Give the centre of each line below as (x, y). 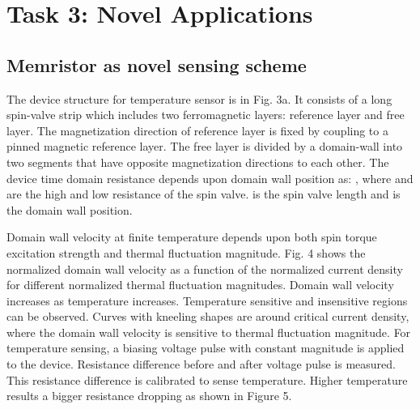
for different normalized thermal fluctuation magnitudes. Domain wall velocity (200, 285)
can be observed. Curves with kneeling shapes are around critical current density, (208, 316)
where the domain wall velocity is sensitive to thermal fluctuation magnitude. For (209, 332)
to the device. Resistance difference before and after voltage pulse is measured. (201, 364)
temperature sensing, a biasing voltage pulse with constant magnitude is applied (206, 348)
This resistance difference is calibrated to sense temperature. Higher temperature (207, 379)
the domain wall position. (70, 209)
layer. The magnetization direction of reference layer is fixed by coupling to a (197, 130)
